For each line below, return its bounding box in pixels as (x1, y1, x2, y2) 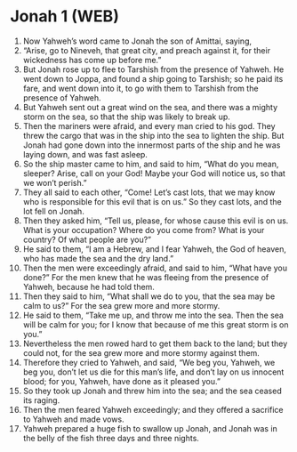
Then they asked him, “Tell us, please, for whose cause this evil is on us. (22, 215, 289, 226)
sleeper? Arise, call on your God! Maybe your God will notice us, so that (22, 167, 285, 179)
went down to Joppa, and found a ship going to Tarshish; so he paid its (22, 73, 284, 84)
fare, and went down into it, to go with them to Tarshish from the (22, 83, 259, 93)
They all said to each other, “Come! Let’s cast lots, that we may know (22, 187, 276, 198)
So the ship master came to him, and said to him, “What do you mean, (22, 158, 279, 169)
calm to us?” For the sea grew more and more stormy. (22, 300, 221, 311)
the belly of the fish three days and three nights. (22, 432, 199, 443)
